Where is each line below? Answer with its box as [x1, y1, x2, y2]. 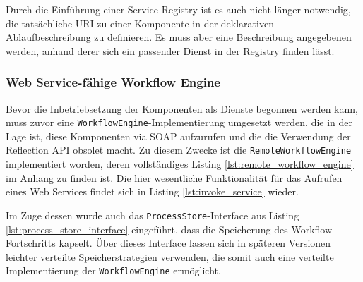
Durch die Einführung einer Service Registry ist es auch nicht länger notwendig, [6, 2, 351, 16]
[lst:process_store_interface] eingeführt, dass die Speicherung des [6, 221, 288, 236]
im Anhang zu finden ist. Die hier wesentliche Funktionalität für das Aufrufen [6, 170, 343, 185]
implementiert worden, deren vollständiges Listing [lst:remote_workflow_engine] [6, 157, 354, 171]
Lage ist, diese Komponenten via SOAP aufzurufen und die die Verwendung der [6, 128, 351, 143]
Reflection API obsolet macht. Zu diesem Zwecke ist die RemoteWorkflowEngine [6, 142, 352, 157]
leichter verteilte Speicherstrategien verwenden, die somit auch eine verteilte [6, 249, 334, 264]
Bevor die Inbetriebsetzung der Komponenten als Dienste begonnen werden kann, [6, 101, 358, 116]
